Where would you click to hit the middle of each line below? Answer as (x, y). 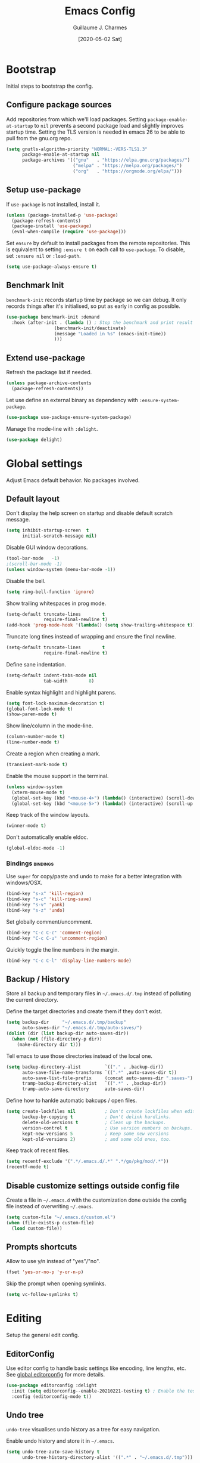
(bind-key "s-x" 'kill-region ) (45, 894)
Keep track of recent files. (38, 1150)
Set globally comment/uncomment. (49, 922)
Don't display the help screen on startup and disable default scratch (89, 513)
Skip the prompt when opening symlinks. (56, 1283)
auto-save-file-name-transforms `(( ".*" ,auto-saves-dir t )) (99, 1072)
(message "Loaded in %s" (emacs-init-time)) (110, 334)
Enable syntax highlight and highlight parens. (61, 692)
